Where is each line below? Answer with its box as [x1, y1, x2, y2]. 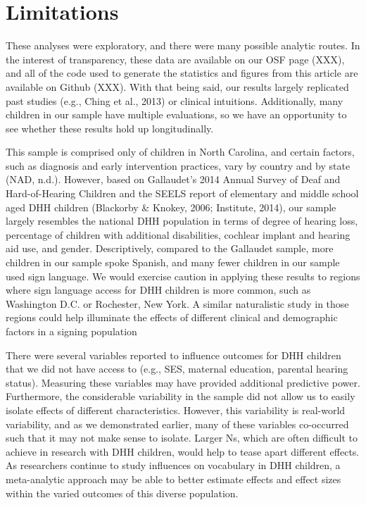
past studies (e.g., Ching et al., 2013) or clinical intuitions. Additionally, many [6, 93, 343, 108]
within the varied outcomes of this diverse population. [6, 485, 239, 500]
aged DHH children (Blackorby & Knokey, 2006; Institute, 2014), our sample [6, 199, 336, 214]
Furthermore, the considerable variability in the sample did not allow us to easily [6, 389, 355, 404]
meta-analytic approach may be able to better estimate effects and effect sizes [6, 471, 341, 486]
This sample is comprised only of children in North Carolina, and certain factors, [6, 144, 355, 159]
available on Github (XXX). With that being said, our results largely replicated [6, 79, 349, 94]
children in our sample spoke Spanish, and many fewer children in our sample [6, 255, 340, 270]
